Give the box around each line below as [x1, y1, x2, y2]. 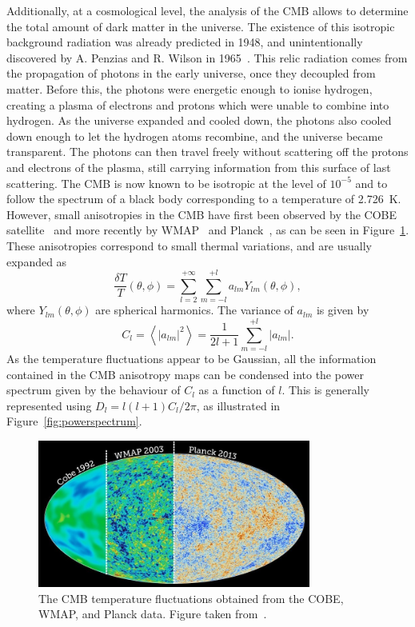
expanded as [6, 253, 67, 270]
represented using [6, 397, 92, 413]
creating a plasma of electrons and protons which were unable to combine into [6, 96, 389, 113]
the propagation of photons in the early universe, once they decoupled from [6, 65, 376, 82]
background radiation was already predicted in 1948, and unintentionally [6, 34, 363, 50]
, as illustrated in [196, 397, 281, 413]
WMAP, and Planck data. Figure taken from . [38, 605, 267, 622]
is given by [316, 302, 369, 318]
